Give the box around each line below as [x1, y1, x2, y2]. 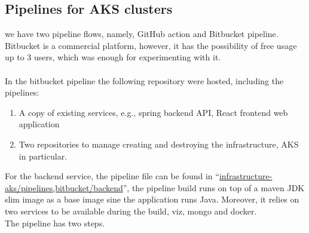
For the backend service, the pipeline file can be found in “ [5, 170, 219, 182]
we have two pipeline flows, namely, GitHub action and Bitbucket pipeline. [5, 27, 279, 40]
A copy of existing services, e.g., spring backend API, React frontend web [19, 106, 288, 118]
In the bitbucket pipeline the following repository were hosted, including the [5, 74, 284, 87]
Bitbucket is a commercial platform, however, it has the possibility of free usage [5, 39, 297, 51]
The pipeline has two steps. [5, 216, 105, 229]
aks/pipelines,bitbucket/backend [5, 181, 123, 194]
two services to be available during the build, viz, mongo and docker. [5, 204, 257, 217]
